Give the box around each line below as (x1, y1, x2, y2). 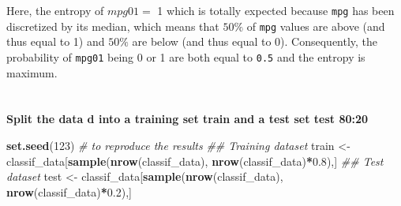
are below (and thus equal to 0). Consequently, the (132, 33, 378, 50)
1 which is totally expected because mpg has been (157, 2, 395, 18)
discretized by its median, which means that (6, 17, 219, 34)
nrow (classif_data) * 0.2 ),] (6, 183, 132, 200)
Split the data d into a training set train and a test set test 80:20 (6, 110, 369, 127)
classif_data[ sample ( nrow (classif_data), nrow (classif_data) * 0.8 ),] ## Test (6, 152, 384, 169)
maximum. (6, 64, 58, 81)
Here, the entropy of (6, 2, 104, 18)
